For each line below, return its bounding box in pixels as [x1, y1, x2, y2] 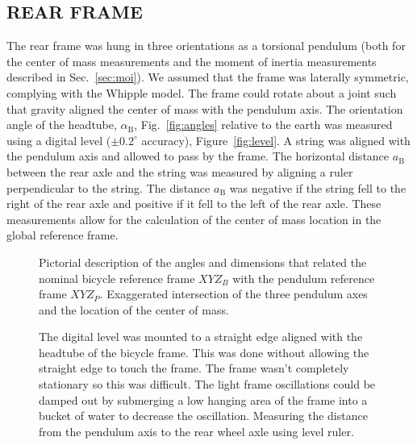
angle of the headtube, [6, 116, 117, 133]
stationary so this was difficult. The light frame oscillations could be [39, 376, 376, 393]
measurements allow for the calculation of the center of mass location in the [6, 210, 382, 227]
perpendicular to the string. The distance [6, 179, 211, 196]
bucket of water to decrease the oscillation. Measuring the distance [39, 407, 368, 424]
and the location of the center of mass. [39, 301, 229, 318]
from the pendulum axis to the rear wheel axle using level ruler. [39, 422, 354, 439]
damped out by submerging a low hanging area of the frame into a [39, 391, 368, 408]
